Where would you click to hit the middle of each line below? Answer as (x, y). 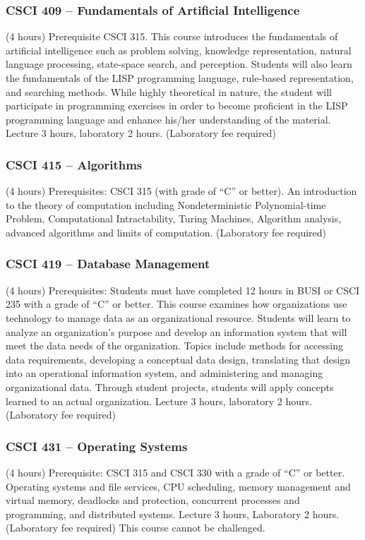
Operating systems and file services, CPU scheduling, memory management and (178, 486)
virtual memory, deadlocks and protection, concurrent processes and (153, 500)
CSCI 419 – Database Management (108, 264)
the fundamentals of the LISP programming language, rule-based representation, (180, 78)
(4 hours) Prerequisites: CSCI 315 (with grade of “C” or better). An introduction (181, 191)
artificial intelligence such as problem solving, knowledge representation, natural (179, 50)
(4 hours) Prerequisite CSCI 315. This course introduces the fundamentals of (172, 36)
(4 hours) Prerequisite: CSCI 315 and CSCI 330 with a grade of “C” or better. (175, 472)
